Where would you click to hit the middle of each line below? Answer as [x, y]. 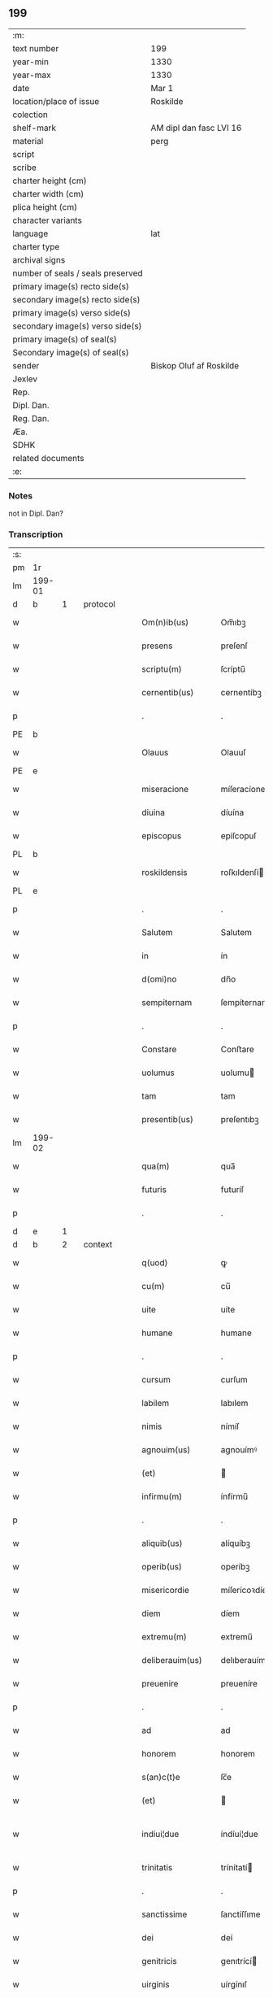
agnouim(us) [166, 1450]
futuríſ [232, 1190]
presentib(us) [167, 1120]
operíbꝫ [235, 1567]
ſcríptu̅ [233, 669]
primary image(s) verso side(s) [72, 312]
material [28, 141]
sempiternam [167, 1003]
